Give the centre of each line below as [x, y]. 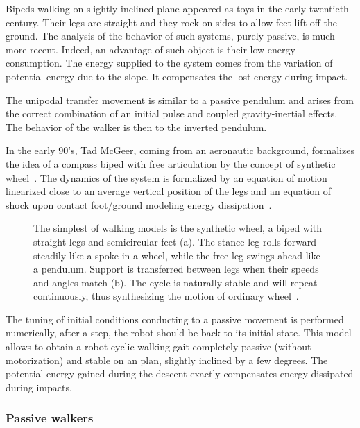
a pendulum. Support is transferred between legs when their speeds [176, 269]
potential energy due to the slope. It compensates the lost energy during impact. [177, 76]
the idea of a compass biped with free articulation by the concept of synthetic [171, 163]
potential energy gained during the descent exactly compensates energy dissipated [180, 374]
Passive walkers [50, 418]
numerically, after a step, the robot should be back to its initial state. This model [179, 333]
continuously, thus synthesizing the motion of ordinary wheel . [166, 296]
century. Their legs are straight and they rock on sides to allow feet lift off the [172, 22]
